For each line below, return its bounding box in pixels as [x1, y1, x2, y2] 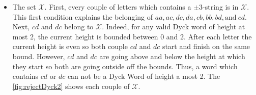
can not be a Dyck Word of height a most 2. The [67, 71, 220, 81]
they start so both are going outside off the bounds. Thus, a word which [12, 61, 238, 71]
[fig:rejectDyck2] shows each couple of [12, 80, 130, 91]
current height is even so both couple [12, 41, 128, 52]
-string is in [203, 2, 239, 12]
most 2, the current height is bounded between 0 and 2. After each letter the [12, 31, 252, 41]
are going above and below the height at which [99, 51, 245, 61]
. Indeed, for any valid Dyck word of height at [102, 21, 245, 32]
